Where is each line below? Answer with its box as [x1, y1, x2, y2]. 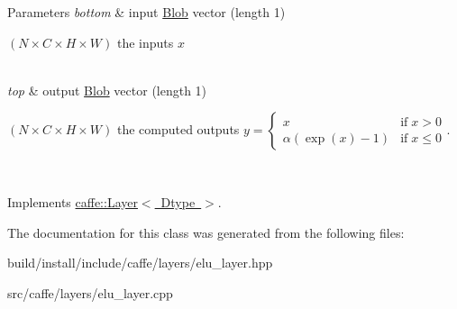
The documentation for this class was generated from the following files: [7, 223, 405, 241]
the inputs [116, 32, 174, 51]
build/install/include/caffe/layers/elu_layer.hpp [7, 253, 273, 272]
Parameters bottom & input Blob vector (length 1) [7, 3, 286, 21]
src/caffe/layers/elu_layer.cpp [7, 283, 173, 302]
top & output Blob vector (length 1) [7, 80, 207, 99]
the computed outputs [116, 120, 240, 139]
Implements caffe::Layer [7, 192, 138, 211]
